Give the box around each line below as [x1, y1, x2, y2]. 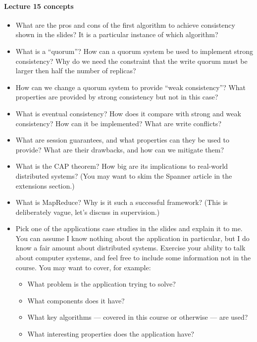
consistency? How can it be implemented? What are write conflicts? [15, 118, 221, 128]
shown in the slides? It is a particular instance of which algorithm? [15, 29, 218, 40]
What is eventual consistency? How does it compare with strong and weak [15, 108, 241, 118]
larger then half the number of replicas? [15, 65, 136, 76]
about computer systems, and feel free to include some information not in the [15, 252, 251, 263]
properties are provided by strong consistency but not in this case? [15, 92, 218, 102]
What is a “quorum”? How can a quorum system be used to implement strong [15, 46, 253, 56]
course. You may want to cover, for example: [15, 262, 151, 272]
